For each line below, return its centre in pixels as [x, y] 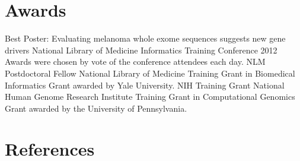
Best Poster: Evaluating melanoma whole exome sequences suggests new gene [145, 38]
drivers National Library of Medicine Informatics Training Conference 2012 [141, 50]
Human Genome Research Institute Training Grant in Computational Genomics [150, 97]
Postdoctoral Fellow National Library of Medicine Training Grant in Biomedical [150, 73]
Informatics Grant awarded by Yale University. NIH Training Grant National [145, 85]
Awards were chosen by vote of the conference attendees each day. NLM [135, 61]
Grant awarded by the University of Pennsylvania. [96, 108]
